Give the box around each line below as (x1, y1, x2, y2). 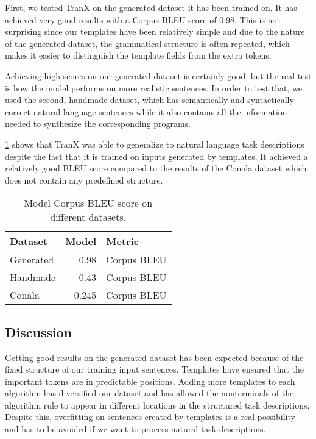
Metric (106, 234, 139, 249)
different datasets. (50, 210, 127, 224)
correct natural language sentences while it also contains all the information (5, 105, 287, 118)
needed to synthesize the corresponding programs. (5, 117, 191, 130)
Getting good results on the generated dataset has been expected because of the (5, 351, 304, 363)
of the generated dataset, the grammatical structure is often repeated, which (5, 37, 290, 49)
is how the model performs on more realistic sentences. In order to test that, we (5, 81, 302, 94)
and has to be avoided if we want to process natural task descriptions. (5, 423, 266, 435)
